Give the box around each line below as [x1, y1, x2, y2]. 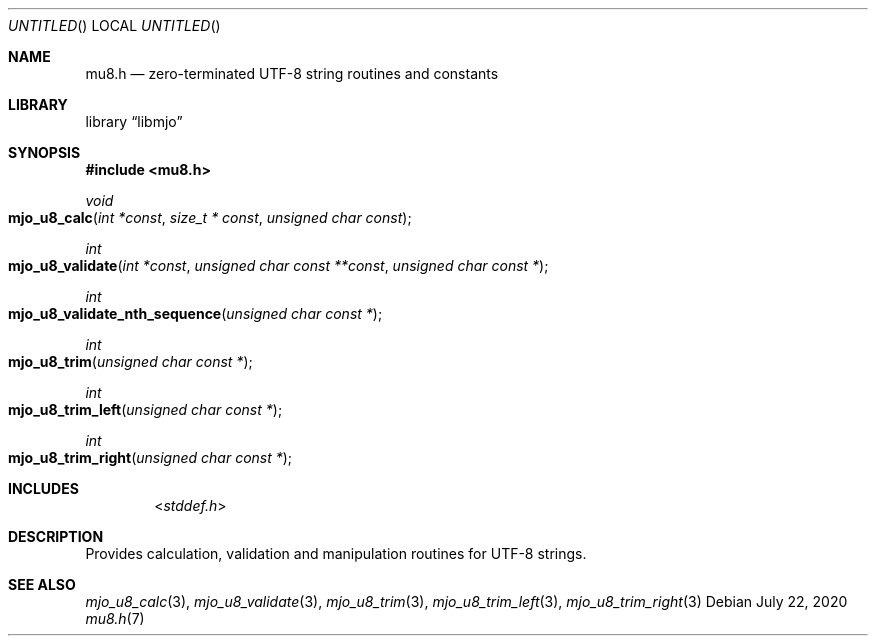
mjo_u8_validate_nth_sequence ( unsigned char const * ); [8, 305, 383, 322]
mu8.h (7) [85, 610, 145, 627]
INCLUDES [8, 480, 79, 497]
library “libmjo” [85, 113, 183, 130]
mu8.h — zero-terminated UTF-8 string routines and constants [85, 65, 499, 82]
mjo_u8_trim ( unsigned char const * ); [8, 353, 253, 370]
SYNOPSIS [8, 144, 81, 161]
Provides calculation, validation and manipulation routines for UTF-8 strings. [85, 545, 587, 562]
